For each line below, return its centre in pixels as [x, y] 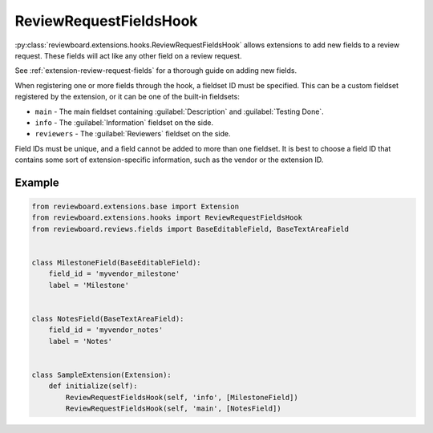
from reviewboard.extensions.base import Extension [136, 207]
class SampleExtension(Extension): [101, 374]
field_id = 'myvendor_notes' [106, 330]
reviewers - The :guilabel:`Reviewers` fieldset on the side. [133, 134]
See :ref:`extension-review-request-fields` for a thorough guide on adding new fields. [156, 71]
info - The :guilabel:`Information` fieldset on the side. [124, 122]
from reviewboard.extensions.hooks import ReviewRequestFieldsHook [167, 218]
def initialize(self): [93, 386]
